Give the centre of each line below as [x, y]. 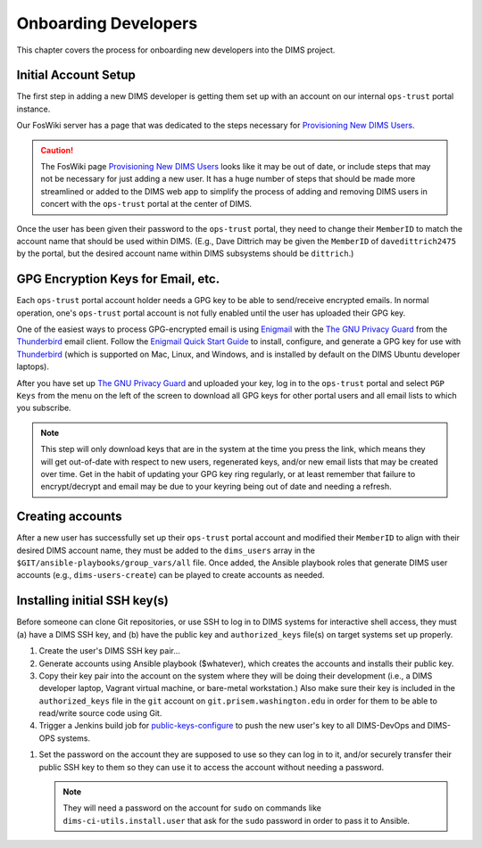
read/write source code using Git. [100, 713]
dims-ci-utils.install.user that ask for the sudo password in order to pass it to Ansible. [237, 820]
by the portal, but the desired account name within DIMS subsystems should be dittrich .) [185, 253]
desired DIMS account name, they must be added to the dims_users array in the [166, 550]
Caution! [57, 150]
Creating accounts [69, 517]
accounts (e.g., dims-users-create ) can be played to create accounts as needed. [170, 575]
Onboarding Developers [107, 23]
